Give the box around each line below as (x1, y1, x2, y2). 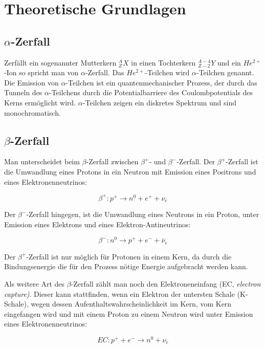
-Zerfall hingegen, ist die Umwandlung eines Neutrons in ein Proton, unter (26, 209, 259, 220)
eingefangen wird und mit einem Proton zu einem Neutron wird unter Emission (4, 308, 253, 319)
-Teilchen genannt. (196, 67, 254, 78)
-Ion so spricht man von (4, 67, 79, 78)
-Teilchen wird (145, 67, 190, 78)
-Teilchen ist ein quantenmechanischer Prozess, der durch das (65, 77, 257, 88)
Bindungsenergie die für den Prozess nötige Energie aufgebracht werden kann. (4, 261, 248, 272)
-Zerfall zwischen (86, 156, 139, 167)
